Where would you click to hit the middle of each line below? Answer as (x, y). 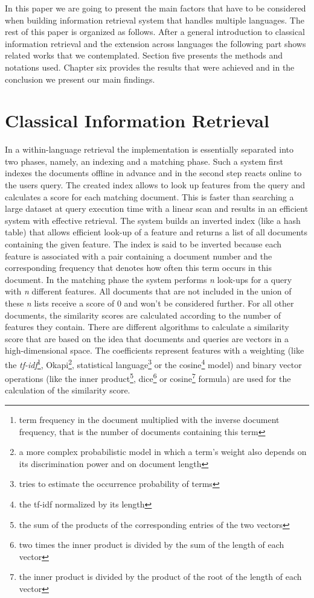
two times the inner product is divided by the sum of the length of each (152, 545)
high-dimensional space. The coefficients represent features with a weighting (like (155, 350)
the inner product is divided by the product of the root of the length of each (160, 577)
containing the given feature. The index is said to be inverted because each (143, 244)
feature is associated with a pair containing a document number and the (139, 256)
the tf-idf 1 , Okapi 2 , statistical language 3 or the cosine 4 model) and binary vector (153, 363)
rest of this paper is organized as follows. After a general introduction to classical (155, 32)
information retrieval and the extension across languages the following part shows (155, 43)
